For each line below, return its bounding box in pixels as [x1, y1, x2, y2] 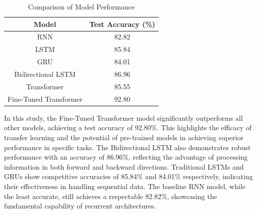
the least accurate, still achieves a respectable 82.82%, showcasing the [4, 191, 217, 201]
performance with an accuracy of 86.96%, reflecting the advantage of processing [4, 152, 248, 162]
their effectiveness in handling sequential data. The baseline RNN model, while [4, 181, 245, 191]
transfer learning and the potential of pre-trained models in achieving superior [4, 132, 243, 142]
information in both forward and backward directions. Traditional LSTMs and [4, 161, 244, 172]
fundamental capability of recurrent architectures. [4, 201, 156, 211]
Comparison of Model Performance [28, 1, 135, 11]
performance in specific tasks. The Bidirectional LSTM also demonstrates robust [4, 142, 251, 152]
